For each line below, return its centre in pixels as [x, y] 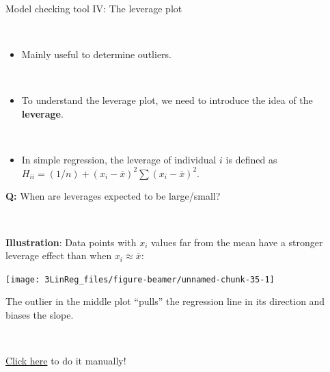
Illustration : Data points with [71, 242]
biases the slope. [40, 314]
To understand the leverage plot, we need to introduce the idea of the [167, 100]
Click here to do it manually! [66, 361]
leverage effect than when [59, 255]
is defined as [251, 160]
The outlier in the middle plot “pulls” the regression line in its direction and [165, 301]
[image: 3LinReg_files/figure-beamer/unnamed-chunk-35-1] [140, 279]
